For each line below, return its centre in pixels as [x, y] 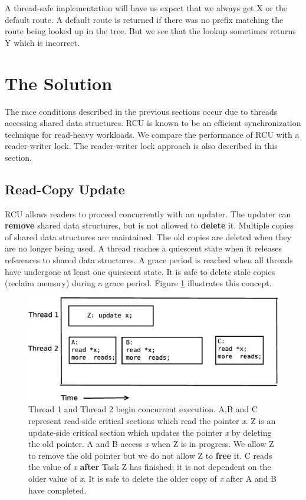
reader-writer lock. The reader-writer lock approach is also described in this [141, 146]
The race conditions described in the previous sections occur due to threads [141, 111]
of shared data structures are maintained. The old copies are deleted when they [148, 236]
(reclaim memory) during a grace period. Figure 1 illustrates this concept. [138, 283]
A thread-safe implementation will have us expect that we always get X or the [146, 8]
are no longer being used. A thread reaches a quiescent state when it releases [143, 248]
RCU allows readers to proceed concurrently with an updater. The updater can [148, 213]
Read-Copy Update [65, 189]
